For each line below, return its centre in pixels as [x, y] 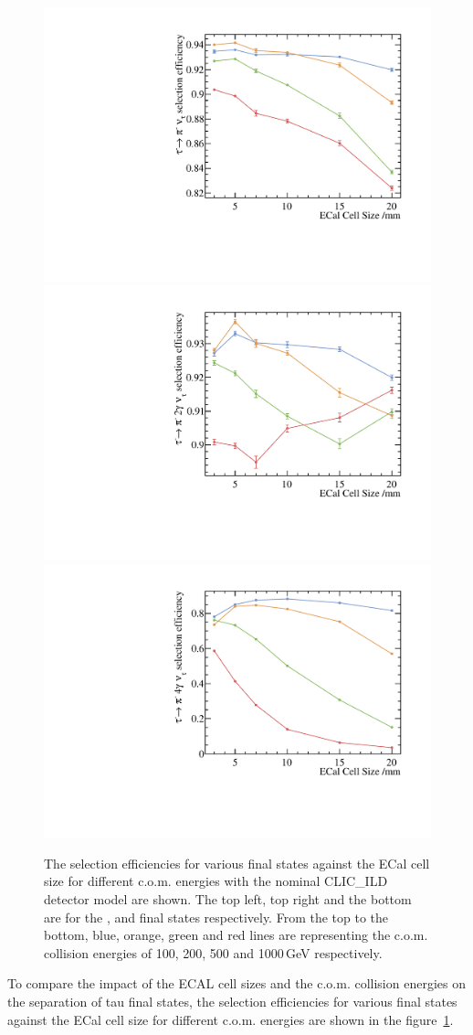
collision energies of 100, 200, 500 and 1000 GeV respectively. [213, 952]
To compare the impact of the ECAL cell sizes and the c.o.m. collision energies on [236, 983]
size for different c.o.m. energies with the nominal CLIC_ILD [216, 881]
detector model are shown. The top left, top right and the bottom [228, 898]
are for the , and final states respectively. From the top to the [216, 917]
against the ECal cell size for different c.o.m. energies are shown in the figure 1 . [231, 1019]
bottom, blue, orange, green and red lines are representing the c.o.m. [236, 935]
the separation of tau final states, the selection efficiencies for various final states [232, 1001]
